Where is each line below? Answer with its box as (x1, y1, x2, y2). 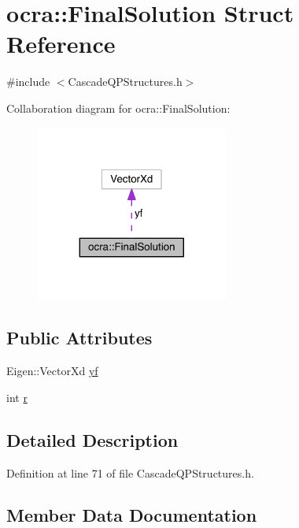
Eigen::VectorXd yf (6, 363, 98, 379)
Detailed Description (6, 427, 179, 452)
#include (6, 73, 50, 90)
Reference (6, 28, 116, 60)
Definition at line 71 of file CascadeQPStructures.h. (6, 464, 254, 481)
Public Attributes (6, 325, 153, 350)
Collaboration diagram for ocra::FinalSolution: (6, 99, 231, 116)
